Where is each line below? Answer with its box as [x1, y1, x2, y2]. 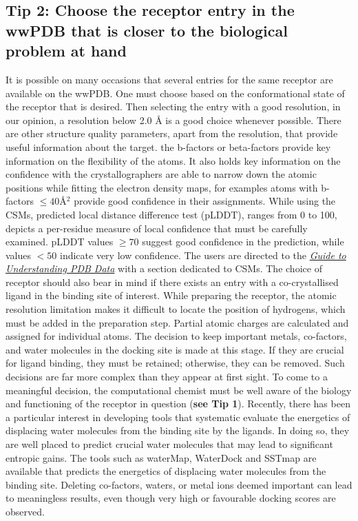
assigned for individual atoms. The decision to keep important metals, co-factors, [6, 329, 347, 343]
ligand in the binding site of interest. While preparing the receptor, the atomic [6, 288, 337, 303]
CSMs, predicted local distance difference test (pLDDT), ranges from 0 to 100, [6, 207, 337, 221]
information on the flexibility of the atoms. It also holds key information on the [6, 153, 341, 167]
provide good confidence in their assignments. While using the [74, 194, 336, 208]
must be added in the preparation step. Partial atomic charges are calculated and [6, 315, 349, 329]
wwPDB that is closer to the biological [6, 19, 288, 41]
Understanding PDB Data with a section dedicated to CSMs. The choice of [6, 261, 322, 276]
